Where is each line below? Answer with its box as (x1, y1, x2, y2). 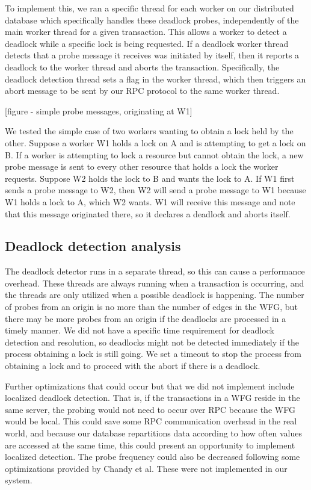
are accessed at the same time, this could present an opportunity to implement (5, 438, 295, 451)
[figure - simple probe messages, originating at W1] (5, 104, 192, 117)
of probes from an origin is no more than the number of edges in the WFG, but (5, 300, 298, 313)
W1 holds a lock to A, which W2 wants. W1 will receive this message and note (5, 195, 295, 208)
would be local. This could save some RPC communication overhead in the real (5, 415, 297, 427)
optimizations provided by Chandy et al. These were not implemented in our (5, 462, 288, 474)
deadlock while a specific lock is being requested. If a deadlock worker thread (5, 37, 289, 49)
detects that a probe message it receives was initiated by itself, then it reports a (5, 49, 300, 61)
